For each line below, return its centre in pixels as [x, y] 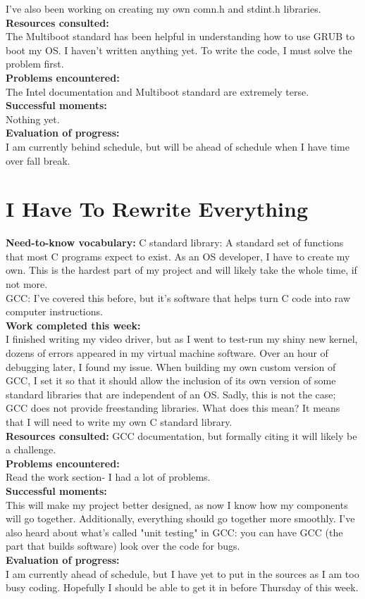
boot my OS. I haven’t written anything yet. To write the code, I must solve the [179, 50]
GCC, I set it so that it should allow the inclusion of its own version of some [171, 380]
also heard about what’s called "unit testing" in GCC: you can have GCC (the [174, 532]
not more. [27, 284]
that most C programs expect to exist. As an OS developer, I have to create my [178, 256]
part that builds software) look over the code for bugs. [123, 546]
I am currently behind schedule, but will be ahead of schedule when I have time [178, 146]
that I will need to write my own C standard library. [119, 421]
